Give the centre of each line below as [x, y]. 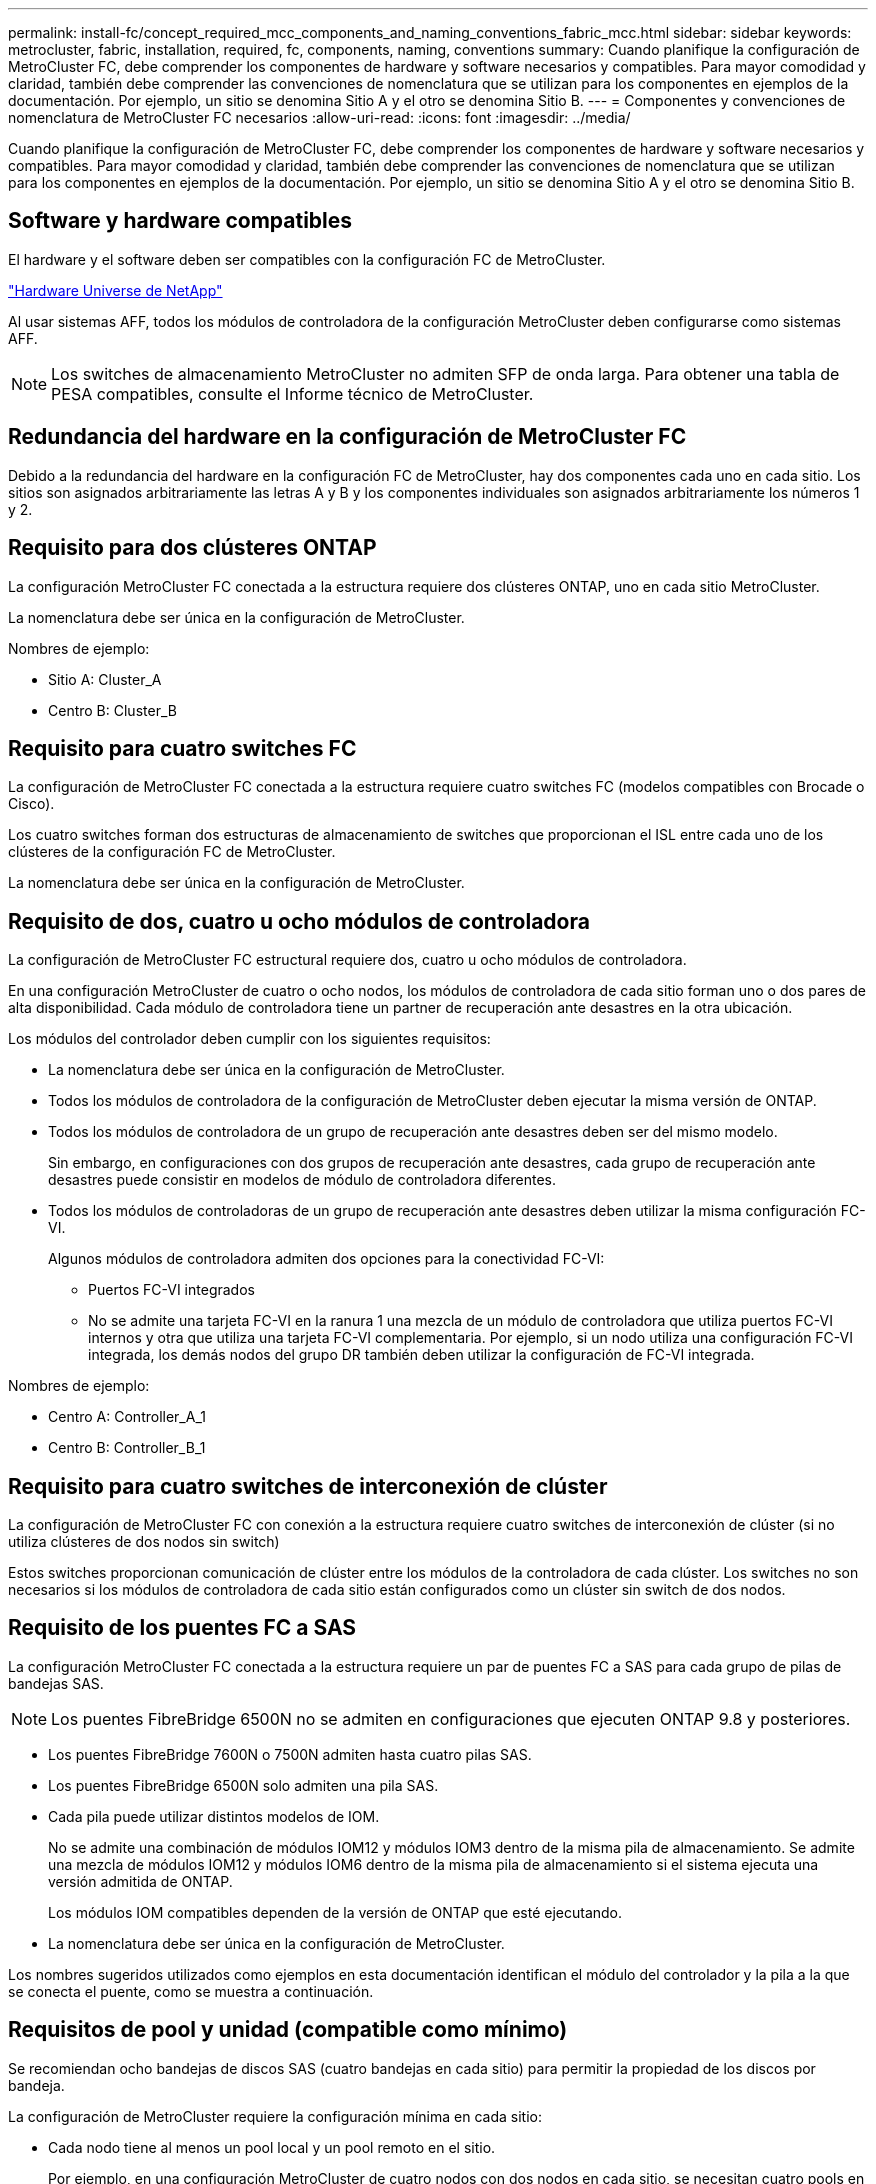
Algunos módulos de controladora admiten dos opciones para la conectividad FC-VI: [326, 1259]
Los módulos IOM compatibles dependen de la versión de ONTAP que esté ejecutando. [335, 1912]
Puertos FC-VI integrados [171, 1290]
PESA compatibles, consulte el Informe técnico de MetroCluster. [292, 393]
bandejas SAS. [56, 1683]
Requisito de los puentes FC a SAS [182, 1628]
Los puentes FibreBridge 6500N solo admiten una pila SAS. [243, 1785]
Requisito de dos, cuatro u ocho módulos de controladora [299, 921]
